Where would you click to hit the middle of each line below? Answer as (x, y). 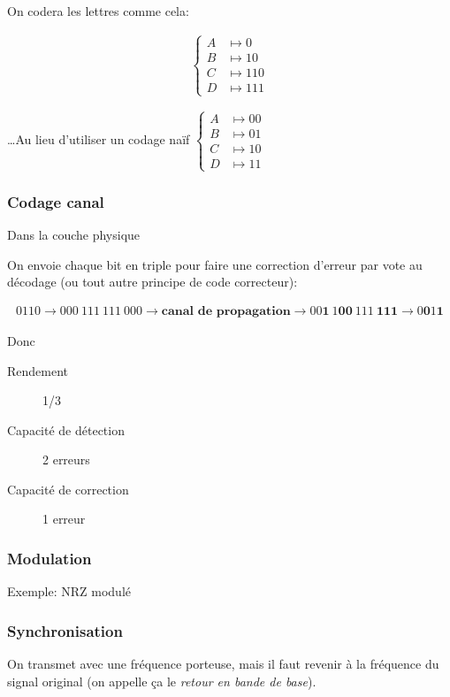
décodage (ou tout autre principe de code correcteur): (153, 282)
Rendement (38, 370)
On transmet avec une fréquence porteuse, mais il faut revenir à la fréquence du (223, 664)
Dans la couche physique (74, 235)
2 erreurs (66, 460)
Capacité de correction (68, 489)
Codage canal (56, 201)
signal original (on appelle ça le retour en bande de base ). (162, 681)
